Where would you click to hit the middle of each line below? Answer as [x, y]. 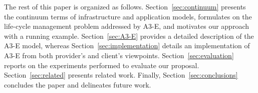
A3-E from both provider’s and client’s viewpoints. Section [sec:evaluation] [119, 55]
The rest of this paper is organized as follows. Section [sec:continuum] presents [125, 6]
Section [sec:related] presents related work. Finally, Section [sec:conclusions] [121, 75]
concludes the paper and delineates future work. [78, 84]
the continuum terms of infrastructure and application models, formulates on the [128, 16]
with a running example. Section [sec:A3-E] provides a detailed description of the [129, 36]
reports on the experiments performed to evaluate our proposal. [102, 65]
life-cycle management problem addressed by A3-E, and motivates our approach [127, 26]
